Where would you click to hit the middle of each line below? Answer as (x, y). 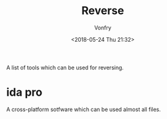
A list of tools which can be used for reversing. (65, 67)
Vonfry (103, 28)
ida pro (24, 92)
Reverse (103, 11)
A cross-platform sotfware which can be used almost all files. (83, 109)
